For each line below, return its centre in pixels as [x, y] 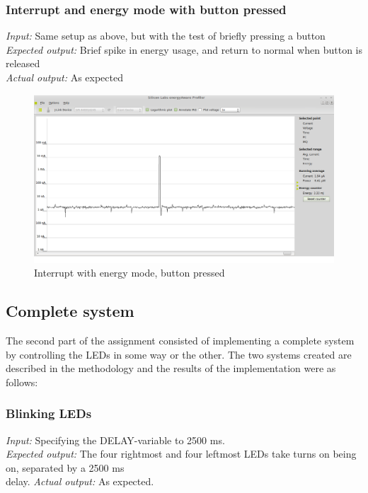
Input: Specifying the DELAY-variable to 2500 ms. [115, 440]
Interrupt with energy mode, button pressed [130, 273]
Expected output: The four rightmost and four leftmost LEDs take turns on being [181, 454]
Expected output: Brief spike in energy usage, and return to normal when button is [184, 49]
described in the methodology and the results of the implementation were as [171, 368]
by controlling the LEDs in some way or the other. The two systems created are [179, 354]
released [23, 63]
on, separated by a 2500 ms [65, 467]
